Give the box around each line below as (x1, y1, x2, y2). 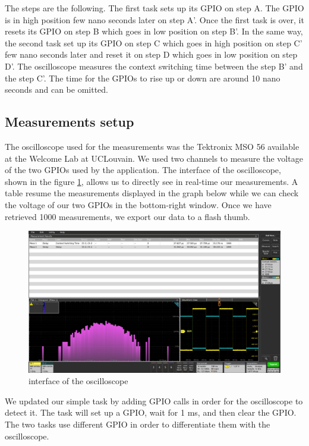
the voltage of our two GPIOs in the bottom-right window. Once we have (5, 198, 272, 211)
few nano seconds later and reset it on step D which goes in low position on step (5, 48, 298, 61)
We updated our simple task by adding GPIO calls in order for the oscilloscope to (5, 394, 303, 407)
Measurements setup (5, 112, 134, 131)
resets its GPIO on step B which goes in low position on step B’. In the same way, (5, 25, 303, 37)
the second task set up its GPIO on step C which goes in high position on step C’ (5, 36, 302, 49)
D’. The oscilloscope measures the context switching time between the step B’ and (5, 59, 303, 72)
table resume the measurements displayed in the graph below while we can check (5, 187, 299, 199)
